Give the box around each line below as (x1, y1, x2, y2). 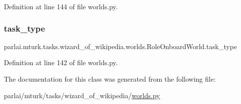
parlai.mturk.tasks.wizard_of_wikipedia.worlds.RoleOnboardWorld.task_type (4, 41, 237, 51)
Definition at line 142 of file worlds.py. (4, 57, 118, 68)
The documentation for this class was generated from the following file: (4, 74, 216, 84)
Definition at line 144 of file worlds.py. (4, 1, 118, 11)
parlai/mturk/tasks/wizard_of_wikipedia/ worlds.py (4, 90, 160, 100)
